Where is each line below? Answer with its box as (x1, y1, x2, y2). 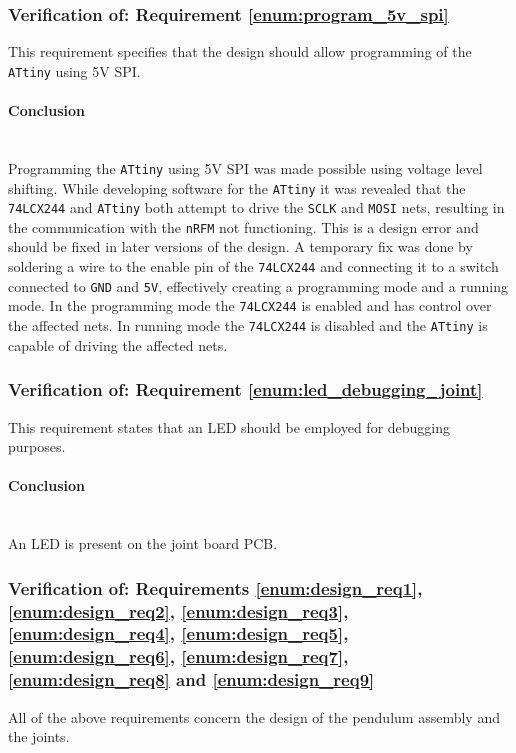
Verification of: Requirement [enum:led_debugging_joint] (8, 377, 483, 402)
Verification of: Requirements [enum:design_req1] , (8, 575, 423, 600)
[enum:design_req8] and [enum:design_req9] (8, 667, 375, 692)
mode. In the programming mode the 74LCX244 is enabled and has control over (8, 295, 492, 316)
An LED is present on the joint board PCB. (8, 533, 278, 554)
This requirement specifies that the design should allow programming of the (8, 41, 472, 62)
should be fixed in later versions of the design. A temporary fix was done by (8, 236, 473, 257)
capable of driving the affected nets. (8, 334, 228, 355)
